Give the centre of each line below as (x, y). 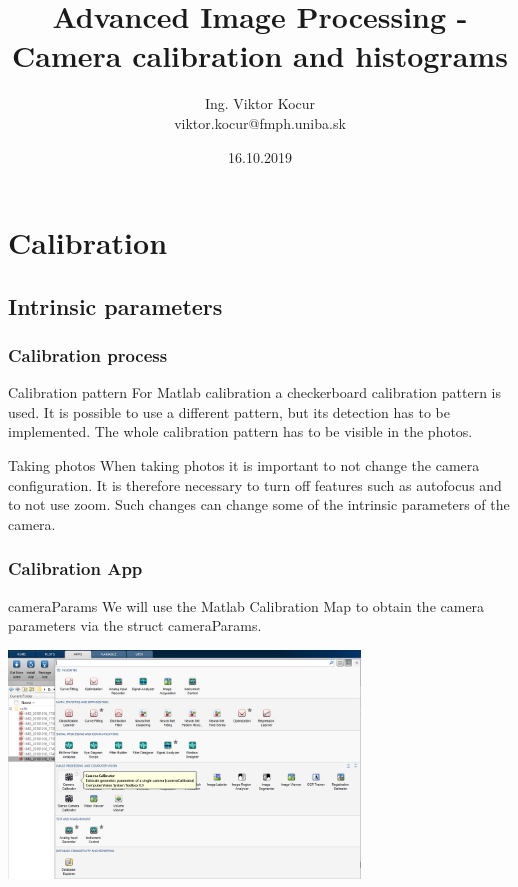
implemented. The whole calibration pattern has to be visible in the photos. (240, 431)
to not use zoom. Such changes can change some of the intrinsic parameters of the (259, 504)
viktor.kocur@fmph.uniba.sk (260, 122)
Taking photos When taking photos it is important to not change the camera (244, 465)
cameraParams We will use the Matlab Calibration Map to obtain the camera (246, 605)
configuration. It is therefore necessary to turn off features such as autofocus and (255, 484)
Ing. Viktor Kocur (260, 103)
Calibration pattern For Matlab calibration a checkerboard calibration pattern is (255, 392)
